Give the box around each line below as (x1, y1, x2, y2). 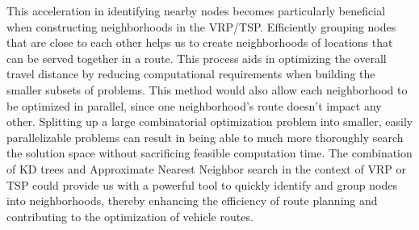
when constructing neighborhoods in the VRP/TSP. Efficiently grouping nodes (6, 18, 396, 35)
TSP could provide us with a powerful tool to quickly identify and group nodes (6, 176, 397, 193)
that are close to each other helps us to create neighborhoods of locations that (6, 34, 393, 51)
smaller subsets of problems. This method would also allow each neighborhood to (6, 81, 408, 98)
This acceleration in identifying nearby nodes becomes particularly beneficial (6, 2, 386, 19)
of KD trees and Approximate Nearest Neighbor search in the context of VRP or (6, 160, 406, 177)
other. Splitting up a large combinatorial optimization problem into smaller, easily (6, 113, 413, 130)
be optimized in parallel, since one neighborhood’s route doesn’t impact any (6, 97, 382, 114)
